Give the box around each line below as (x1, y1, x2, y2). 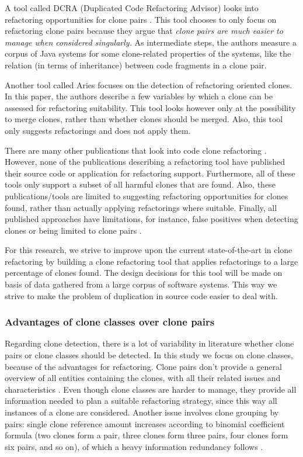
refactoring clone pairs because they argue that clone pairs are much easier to (5, 25, 283, 37)
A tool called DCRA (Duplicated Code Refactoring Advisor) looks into (5, 2, 259, 13)
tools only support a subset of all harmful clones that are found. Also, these (5, 178, 276, 191)
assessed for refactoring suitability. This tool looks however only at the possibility (5, 101, 296, 113)
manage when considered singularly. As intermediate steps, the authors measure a (5, 36, 297, 48)
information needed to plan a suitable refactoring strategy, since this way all (5, 394, 277, 407)
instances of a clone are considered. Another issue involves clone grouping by (5, 406, 279, 418)
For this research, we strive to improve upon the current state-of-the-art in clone (5, 244, 292, 256)
